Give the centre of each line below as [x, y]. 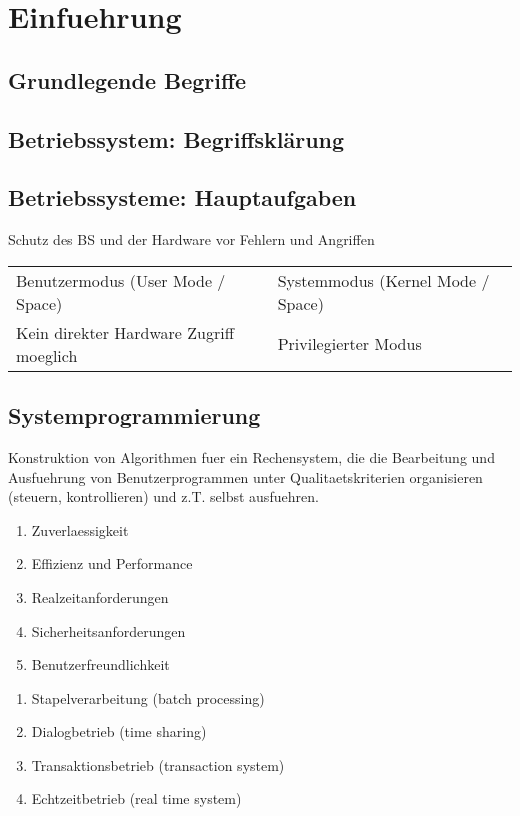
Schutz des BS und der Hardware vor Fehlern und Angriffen [191, 239]
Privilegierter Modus [349, 344]
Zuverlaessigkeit [80, 529]
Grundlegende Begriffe [127, 79]
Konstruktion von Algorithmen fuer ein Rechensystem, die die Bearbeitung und [251, 456]
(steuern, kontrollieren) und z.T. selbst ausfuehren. [163, 496]
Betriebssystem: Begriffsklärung [176, 138]
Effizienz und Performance [112, 563]
